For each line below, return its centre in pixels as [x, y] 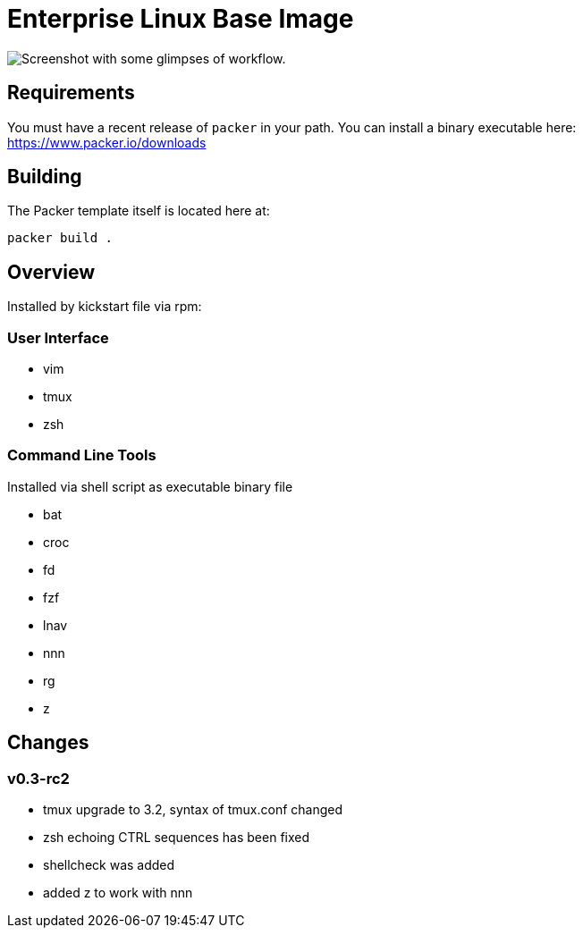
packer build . [60, 238]
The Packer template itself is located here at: [139, 211]
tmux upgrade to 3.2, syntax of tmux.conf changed [193, 809]
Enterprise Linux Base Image [181, 19]
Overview [51, 272]
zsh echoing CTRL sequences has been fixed [177, 837]
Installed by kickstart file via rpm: [105, 307]
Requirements [71, 93]
